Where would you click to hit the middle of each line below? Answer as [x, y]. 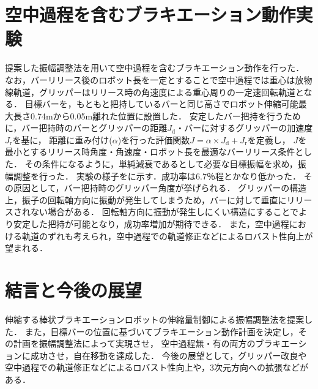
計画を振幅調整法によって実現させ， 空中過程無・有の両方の [134, 343]
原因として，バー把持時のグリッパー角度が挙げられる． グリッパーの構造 [160, 188]
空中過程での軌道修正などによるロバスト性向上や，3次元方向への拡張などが [157, 367]
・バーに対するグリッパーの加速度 [244, 128]
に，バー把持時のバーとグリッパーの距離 [86, 128]
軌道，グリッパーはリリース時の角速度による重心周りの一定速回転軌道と [158, 92]
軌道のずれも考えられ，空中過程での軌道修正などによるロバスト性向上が [167, 236]
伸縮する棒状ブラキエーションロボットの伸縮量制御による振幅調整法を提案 [155, 319]
